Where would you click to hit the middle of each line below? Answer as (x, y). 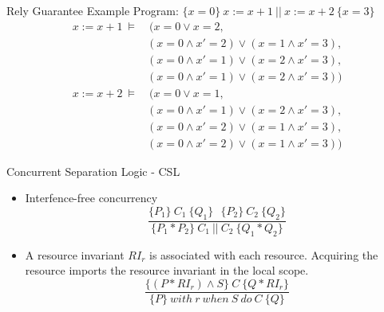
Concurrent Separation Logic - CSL (93, 171)
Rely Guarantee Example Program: (93, 10)
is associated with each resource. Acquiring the (264, 254)
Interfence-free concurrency (91, 198)
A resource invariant (75, 254)
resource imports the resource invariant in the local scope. (167, 270)
